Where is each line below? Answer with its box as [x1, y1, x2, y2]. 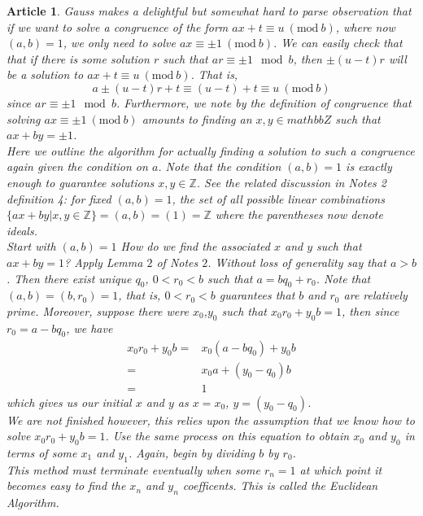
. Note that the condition [158, 158, 281, 175]
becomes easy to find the [7, 477, 126, 494]
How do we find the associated [120, 238, 271, 255]
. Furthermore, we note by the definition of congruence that [116, 94, 412, 111]
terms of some [7, 444, 77, 461]
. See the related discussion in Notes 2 [196, 173, 386, 190]
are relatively [343, 286, 408, 304]
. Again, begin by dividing [128, 444, 255, 461]
